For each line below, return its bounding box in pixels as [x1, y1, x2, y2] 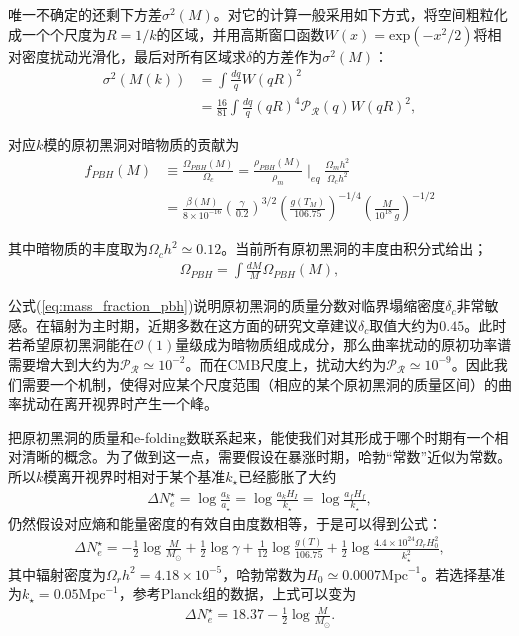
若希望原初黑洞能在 [8, 334, 134, 355]
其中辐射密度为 [8, 563, 106, 584]
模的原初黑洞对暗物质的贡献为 [43, 133, 240, 154]
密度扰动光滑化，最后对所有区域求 [21, 45, 246, 66]
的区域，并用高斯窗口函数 [156, 23, 325, 44]
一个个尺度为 [21, 23, 106, 44]
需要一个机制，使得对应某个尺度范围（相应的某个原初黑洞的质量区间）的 [21, 373, 498, 394]
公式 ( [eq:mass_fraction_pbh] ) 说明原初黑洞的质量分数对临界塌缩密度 [8, 295, 446, 316]
